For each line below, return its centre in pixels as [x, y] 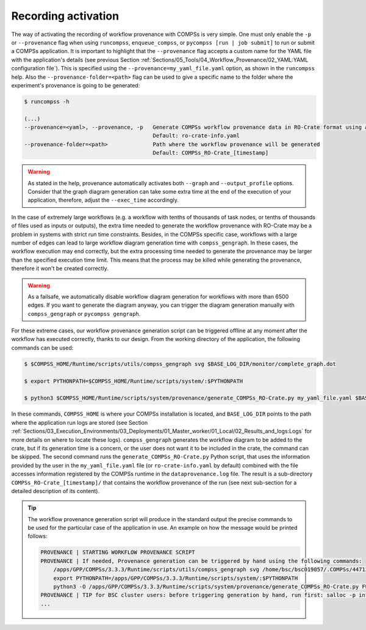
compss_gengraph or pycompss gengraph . [84, 313]
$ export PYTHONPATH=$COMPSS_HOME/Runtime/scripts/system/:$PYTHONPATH [134, 381]
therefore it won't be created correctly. [60, 268]
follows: [38, 536]
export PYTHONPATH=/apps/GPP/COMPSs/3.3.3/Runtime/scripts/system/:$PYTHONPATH [176, 578]
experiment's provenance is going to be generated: [76, 85]
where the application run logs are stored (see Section [80, 422]
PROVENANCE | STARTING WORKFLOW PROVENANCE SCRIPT [118, 552]
